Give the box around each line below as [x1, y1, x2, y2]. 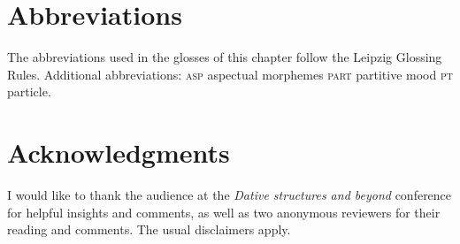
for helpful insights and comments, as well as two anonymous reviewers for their [7, 202, 441, 221]
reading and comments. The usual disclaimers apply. [7, 220, 291, 239]
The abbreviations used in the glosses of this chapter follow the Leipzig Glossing [7, 48, 442, 66]
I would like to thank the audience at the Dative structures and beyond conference [7, 186, 452, 204]
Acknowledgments [7, 134, 230, 171]
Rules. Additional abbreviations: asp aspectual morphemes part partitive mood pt [7, 65, 453, 83]
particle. [7, 82, 51, 101]
